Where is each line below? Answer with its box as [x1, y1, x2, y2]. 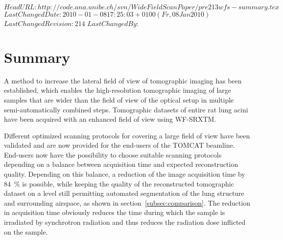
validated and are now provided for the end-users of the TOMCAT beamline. [4, 140, 235, 150]
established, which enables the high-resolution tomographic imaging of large [4, 85, 232, 95]
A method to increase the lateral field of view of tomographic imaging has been [4, 75, 242, 85]
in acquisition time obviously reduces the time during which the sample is [4, 207, 225, 217]
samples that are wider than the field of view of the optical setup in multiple [4, 94, 234, 105]
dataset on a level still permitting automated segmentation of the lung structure [4, 188, 244, 198]
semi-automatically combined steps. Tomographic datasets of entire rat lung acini [4, 104, 248, 114]
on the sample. [4, 226, 48, 237]
